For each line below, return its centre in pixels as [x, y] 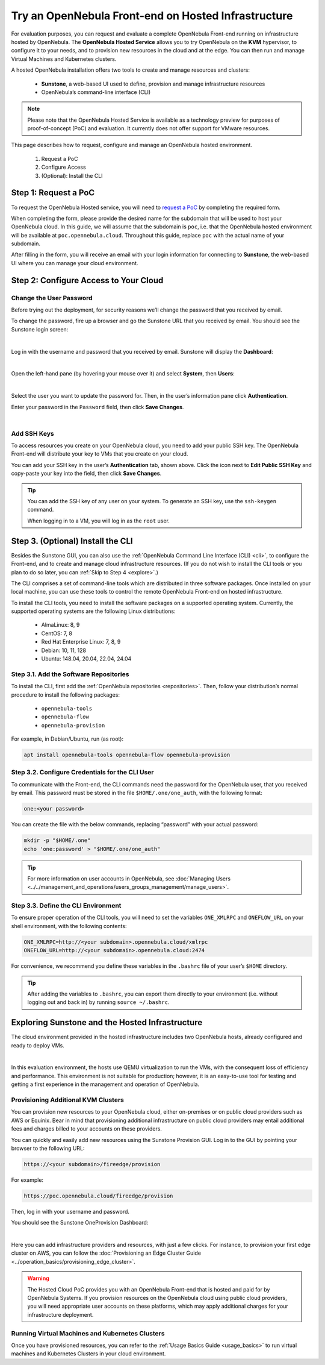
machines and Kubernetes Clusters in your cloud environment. [88, 1354]
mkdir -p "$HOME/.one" [57, 840]
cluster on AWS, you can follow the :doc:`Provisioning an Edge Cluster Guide [106, 1253]
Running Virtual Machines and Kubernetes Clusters [88, 1333]
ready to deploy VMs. [38, 1045]
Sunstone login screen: [40, 329]
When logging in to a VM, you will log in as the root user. [98, 521]
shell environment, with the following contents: [69, 926]
